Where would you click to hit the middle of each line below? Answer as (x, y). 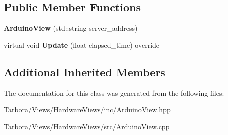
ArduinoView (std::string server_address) (71, 28)
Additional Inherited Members (85, 71)
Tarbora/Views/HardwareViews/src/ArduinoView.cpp (87, 126)
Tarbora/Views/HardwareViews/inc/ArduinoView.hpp (87, 109)
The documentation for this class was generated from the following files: (114, 92)
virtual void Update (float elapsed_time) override (82, 45)
